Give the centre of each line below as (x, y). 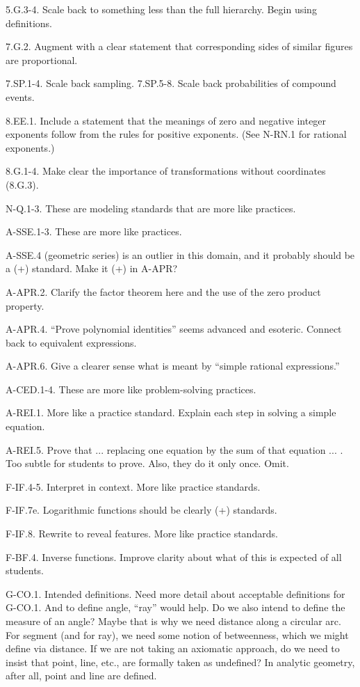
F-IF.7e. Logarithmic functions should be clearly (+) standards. (141, 510)
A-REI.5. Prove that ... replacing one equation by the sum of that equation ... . (174, 449)
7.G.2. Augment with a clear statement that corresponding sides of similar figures (179, 46)
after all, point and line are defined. (81, 676)
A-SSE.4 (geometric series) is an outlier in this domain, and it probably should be (180, 254)
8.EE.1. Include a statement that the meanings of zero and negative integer (166, 120)
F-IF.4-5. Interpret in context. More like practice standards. (133, 486)
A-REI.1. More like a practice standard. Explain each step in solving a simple (171, 412)
